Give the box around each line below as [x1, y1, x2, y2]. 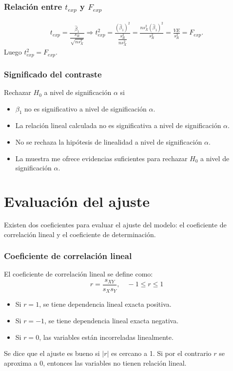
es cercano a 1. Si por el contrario [111, 348, 212, 358]
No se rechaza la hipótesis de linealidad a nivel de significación [15, 137, 202, 147]
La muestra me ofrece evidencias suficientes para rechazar [15, 153, 188, 163]
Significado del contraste [4, 68, 102, 80]
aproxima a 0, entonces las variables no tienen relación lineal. [4, 357, 187, 368]
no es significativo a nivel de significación [24, 103, 147, 113]
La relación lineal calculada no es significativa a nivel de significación [15, 120, 221, 130]
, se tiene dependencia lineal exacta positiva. [39, 299, 172, 309]
